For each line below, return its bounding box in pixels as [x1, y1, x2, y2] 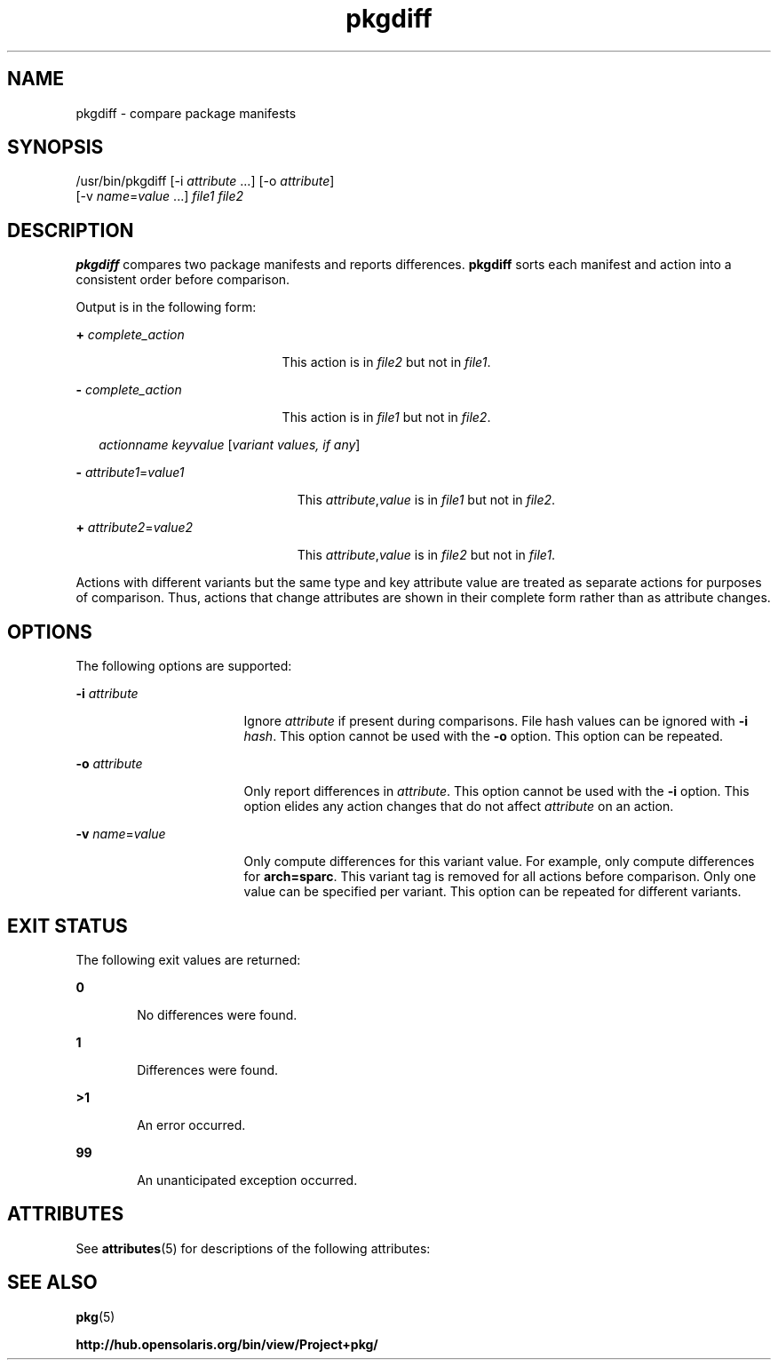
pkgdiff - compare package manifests [75, 105, 297, 121]
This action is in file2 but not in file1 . [282, 354, 491, 370]
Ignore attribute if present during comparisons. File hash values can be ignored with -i [243, 713, 749, 729]
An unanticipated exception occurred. [137, 1172, 358, 1188]
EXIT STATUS [7, 914, 128, 937]
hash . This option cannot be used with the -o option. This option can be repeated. [243, 728, 723, 744]
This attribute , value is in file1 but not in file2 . [297, 492, 556, 508]
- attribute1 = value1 [75, 465, 185, 481]
